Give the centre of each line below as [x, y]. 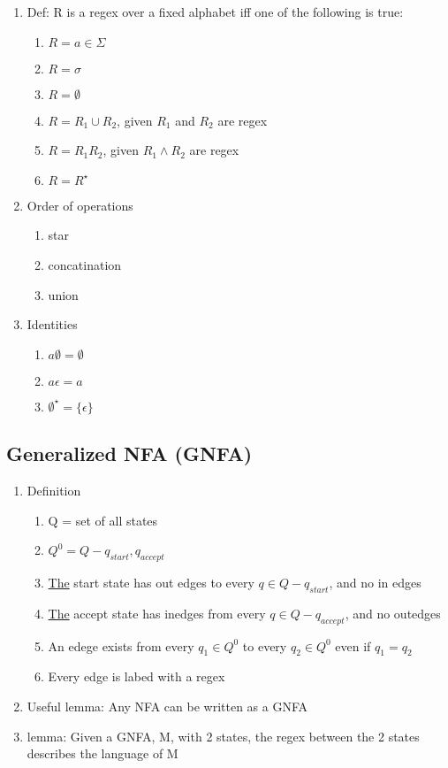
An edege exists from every [121, 645]
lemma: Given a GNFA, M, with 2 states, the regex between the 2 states [223, 736]
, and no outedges [393, 613]
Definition [54, 490]
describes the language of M [103, 753]
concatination [85, 264]
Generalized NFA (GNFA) [129, 453]
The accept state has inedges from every [157, 613]
